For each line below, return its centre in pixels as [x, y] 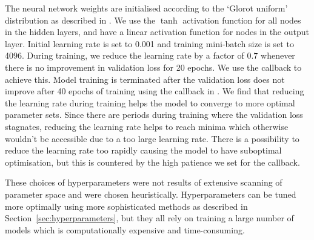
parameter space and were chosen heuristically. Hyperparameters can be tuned [151, 194]
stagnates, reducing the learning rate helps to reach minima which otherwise [147, 126]
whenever [278, 55]
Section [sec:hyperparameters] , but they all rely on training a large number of [149, 218]
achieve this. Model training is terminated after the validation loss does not [145, 79]
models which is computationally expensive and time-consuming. [125, 229]
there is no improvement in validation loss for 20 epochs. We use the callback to [153, 67]
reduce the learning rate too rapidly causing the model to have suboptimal [143, 150]
